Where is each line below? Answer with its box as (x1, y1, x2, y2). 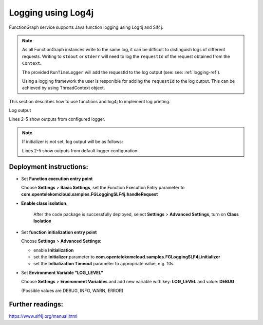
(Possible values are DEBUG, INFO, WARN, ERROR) (21, 288, 124, 293)
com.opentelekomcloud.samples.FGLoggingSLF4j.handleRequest (21, 191, 158, 197)
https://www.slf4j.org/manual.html (9, 313, 77, 319)
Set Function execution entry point (21, 176, 93, 181)
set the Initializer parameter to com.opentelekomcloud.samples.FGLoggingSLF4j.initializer (33, 254, 221, 260)
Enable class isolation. (21, 200, 68, 206)
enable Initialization (33, 247, 74, 253)
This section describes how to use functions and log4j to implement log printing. (9, 98, 170, 104)
